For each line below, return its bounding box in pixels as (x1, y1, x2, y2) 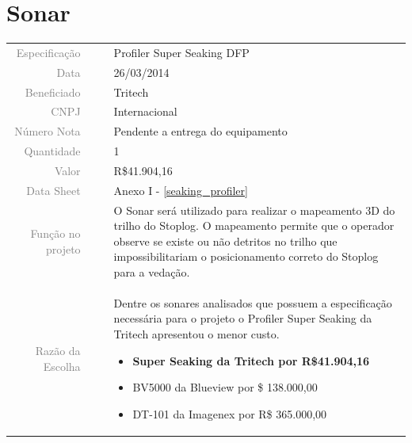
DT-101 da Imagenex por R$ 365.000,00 (132, 405, 327, 422)
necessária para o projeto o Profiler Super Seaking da (113, 310, 372, 327)
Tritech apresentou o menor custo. (113, 326, 280, 342)
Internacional (113, 103, 177, 120)
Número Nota (14, 123, 81, 139)
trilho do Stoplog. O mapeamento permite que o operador (113, 217, 395, 234)
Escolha (43, 357, 81, 374)
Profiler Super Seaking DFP (113, 44, 250, 60)
